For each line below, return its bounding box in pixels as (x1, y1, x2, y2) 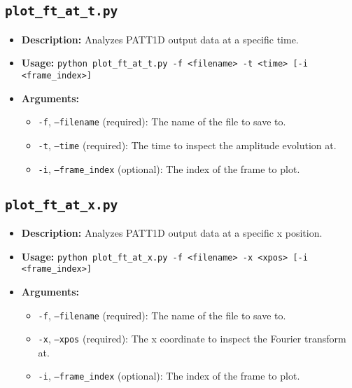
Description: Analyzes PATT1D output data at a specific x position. (21, 226, 323, 240)
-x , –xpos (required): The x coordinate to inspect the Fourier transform (38, 331, 346, 346)
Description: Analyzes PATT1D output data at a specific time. (21, 32, 299, 46)
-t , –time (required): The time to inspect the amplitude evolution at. (38, 137, 337, 152)
